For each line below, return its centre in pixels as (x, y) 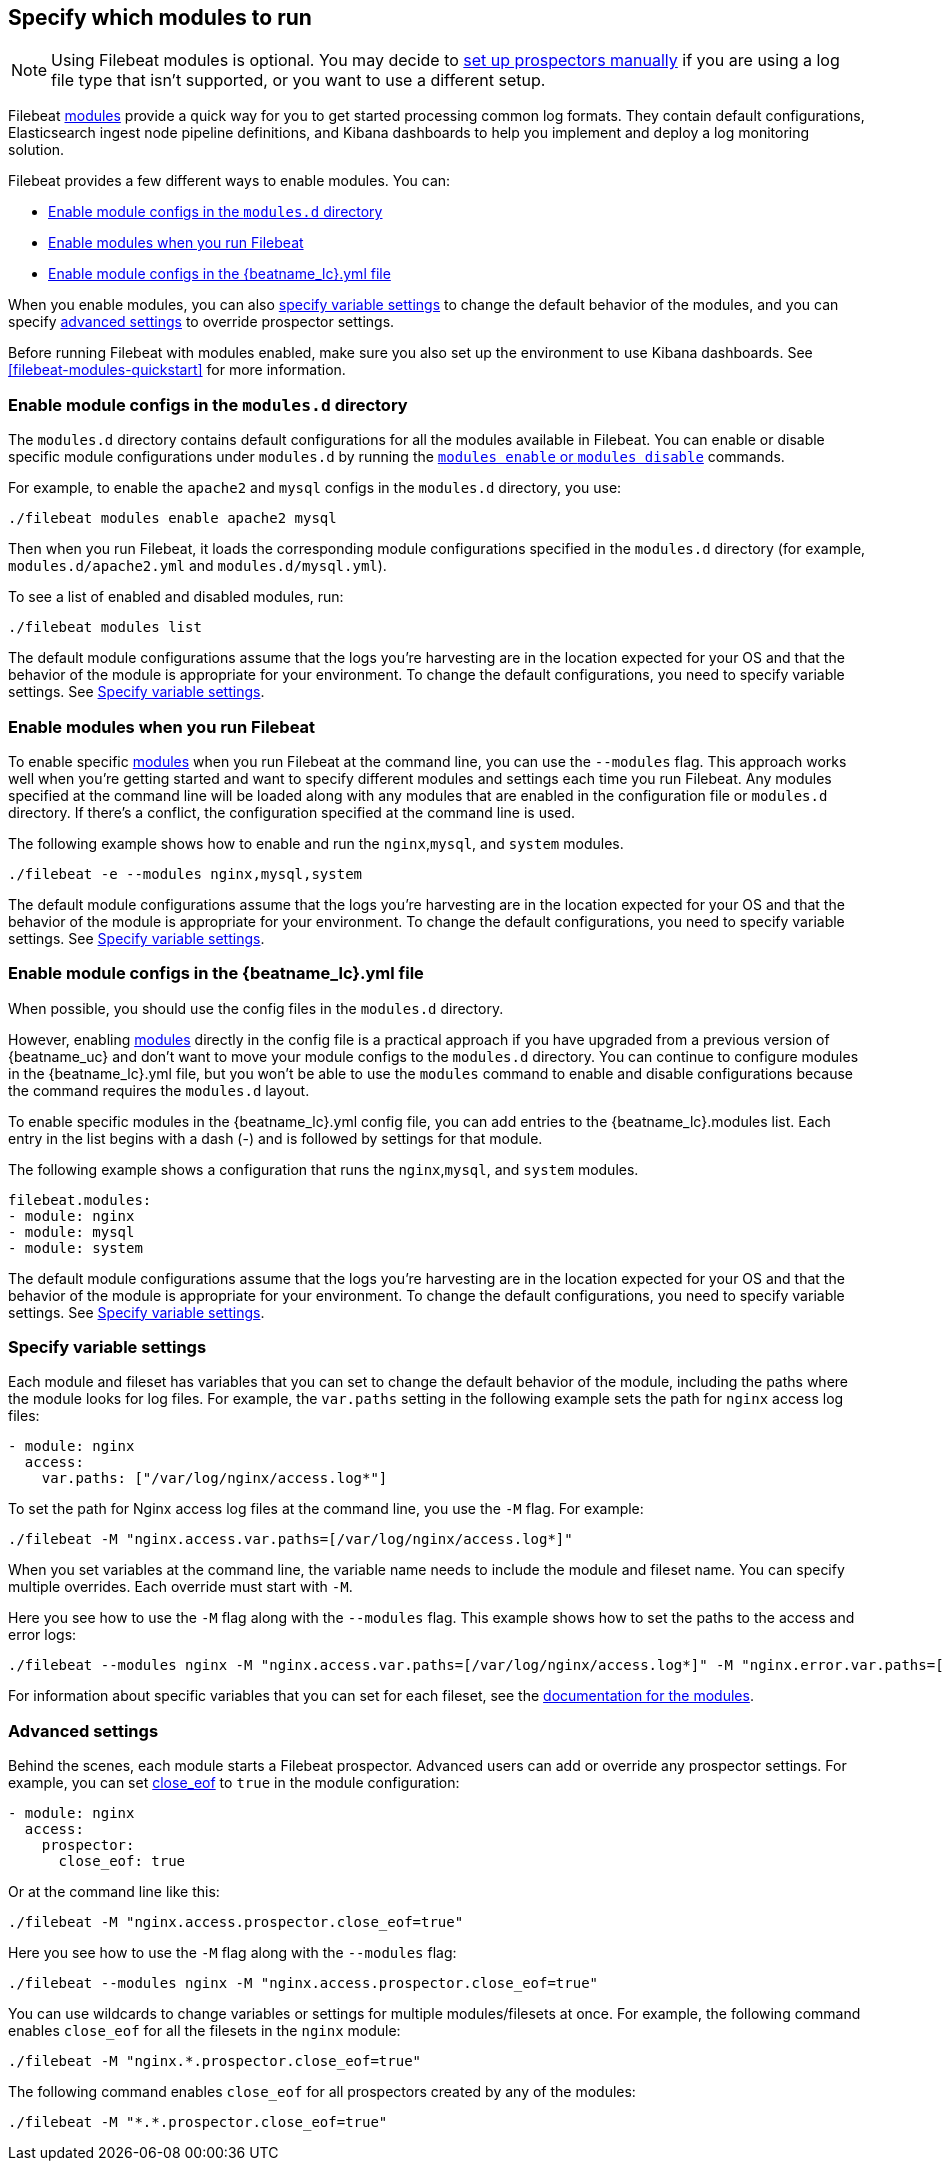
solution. (36, 150)
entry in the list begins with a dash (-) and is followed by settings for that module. (275, 1138)
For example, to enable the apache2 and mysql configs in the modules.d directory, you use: (315, 488)
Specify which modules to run (160, 17)
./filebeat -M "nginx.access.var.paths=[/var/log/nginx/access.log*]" (290, 1539)
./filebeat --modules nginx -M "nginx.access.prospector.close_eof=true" (303, 1983)
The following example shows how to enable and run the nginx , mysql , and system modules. (316, 843)
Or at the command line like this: (114, 1892)
